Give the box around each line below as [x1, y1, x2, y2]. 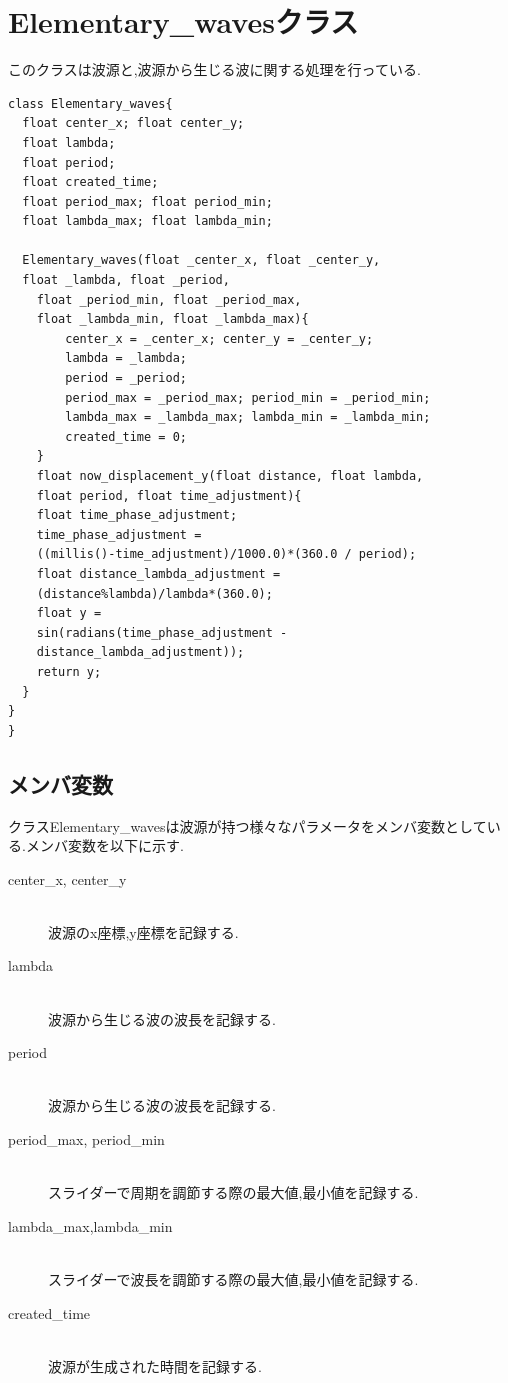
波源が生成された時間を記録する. [48, 1355, 262, 1376]
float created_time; [22, 175, 159, 190]
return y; [36, 664, 102, 679]
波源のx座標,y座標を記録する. [48, 921, 239, 942]
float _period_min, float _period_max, [36, 292, 302, 307]
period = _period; [65, 371, 187, 386]
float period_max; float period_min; [22, 194, 273, 209]
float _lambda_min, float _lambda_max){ [36, 312, 309, 327]
